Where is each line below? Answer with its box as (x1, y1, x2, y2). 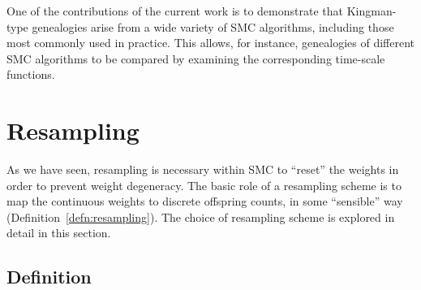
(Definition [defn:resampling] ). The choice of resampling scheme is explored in (6, 208, 395, 225)
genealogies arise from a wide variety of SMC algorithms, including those (32, 18, 394, 35)
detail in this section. (6, 224, 111, 241)
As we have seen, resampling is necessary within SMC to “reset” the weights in (6, 161, 399, 178)
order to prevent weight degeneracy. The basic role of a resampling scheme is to (6, 176, 402, 193)
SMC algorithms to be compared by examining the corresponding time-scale (6, 50, 385, 67)
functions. (6, 66, 55, 83)
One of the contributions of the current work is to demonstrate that (6, 2, 343, 19)
